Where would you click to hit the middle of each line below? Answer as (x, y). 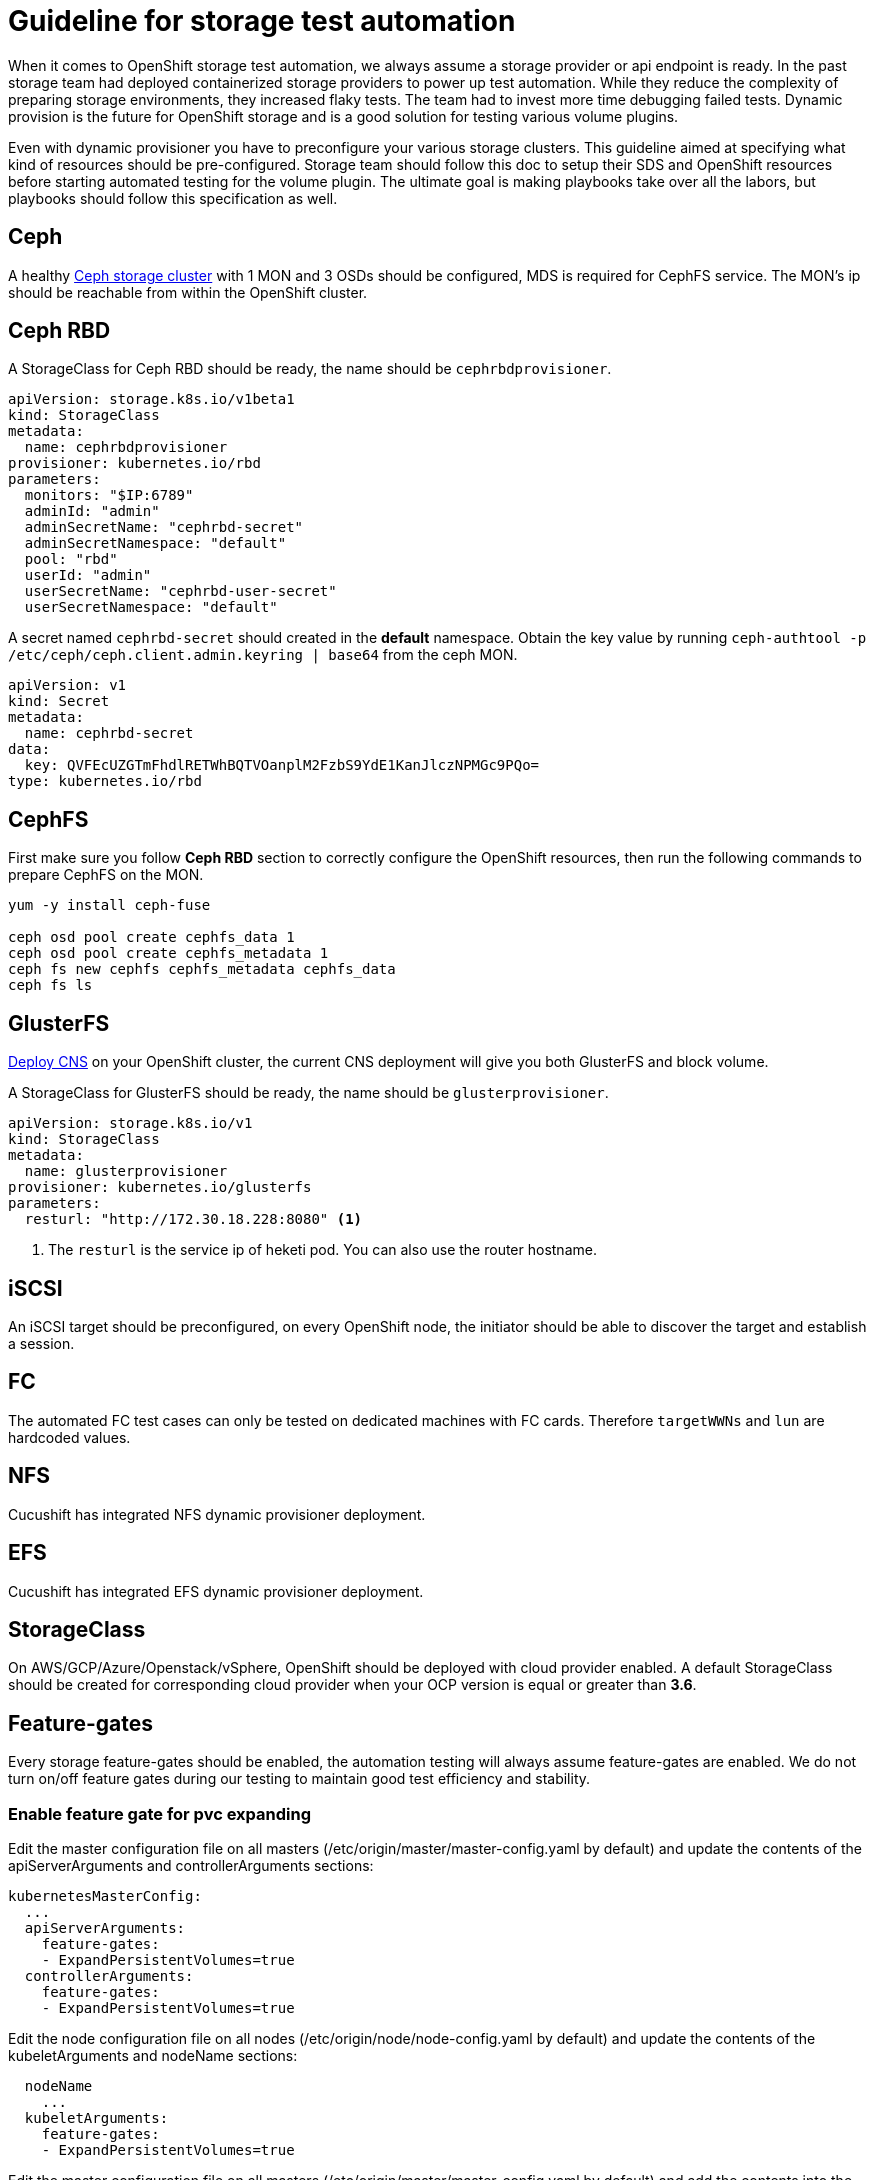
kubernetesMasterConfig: (105, 1895)
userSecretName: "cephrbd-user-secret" (180, 591)
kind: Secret (59, 701)
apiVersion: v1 (67, 685)
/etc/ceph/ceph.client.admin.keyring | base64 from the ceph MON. (263, 655)
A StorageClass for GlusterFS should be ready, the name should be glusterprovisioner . (308, 1093)
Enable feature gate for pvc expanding (159, 1813)
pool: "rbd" (71, 559)
